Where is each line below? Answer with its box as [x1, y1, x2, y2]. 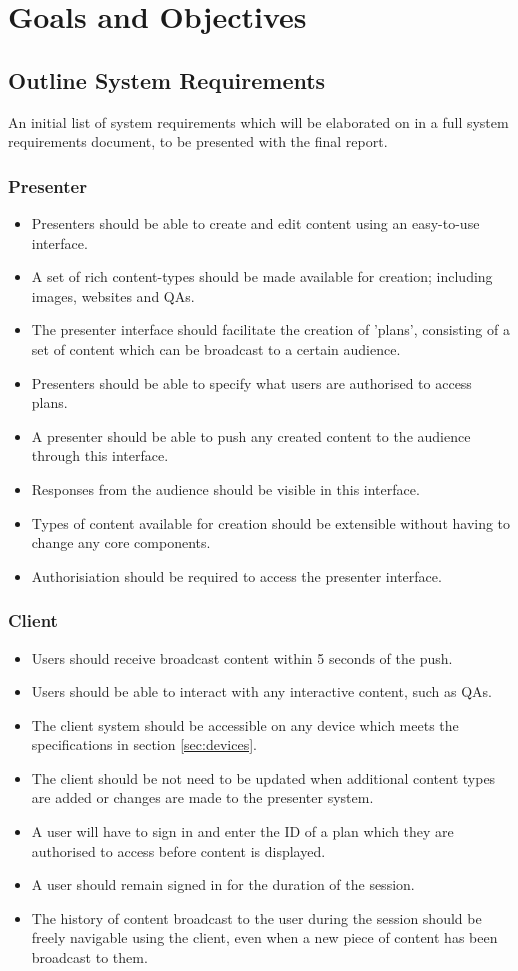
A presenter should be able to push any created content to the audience [31, 425, 471, 446]
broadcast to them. [31, 947, 148, 968]
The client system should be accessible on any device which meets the [31, 714, 459, 735]
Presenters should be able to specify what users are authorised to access [31, 372, 472, 393]
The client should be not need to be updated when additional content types [31, 767, 496, 788]
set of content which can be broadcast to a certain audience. [31, 338, 401, 359]
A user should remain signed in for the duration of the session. [31, 874, 415, 895]
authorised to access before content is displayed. [31, 840, 326, 861]
